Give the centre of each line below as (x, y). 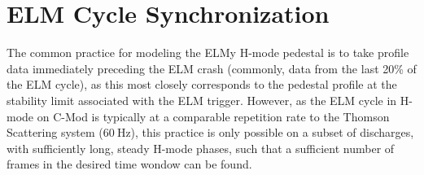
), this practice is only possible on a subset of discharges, (272, 132)
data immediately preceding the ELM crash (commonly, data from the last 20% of (212, 68)
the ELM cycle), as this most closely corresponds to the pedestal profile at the (202, 84)
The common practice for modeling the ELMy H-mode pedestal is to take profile (208, 52)
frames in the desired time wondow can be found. (129, 164)
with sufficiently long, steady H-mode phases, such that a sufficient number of (201, 148)
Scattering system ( (55, 132)
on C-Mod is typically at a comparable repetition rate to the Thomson (213, 116)
